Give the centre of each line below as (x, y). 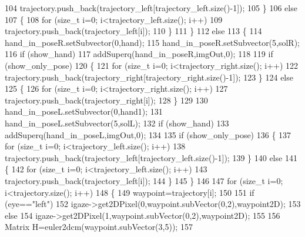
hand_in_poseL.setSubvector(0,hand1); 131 (84, 111)
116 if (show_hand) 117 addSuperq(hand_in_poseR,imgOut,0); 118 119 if (139, 54)
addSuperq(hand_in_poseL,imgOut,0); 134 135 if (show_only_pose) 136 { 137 (148, 134)
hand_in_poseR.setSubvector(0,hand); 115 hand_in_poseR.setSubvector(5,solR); (152, 42)
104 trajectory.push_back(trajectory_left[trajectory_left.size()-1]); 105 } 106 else (151, 8)
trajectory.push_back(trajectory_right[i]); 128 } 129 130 (106, 100)
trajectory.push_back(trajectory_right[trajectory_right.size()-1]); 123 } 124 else (149, 77)
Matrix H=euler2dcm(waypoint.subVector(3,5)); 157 (99, 227)
